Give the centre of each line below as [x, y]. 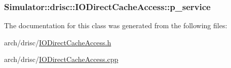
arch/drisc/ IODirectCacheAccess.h [58, 42]
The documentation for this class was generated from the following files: [116, 25]
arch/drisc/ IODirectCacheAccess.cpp [61, 59]
